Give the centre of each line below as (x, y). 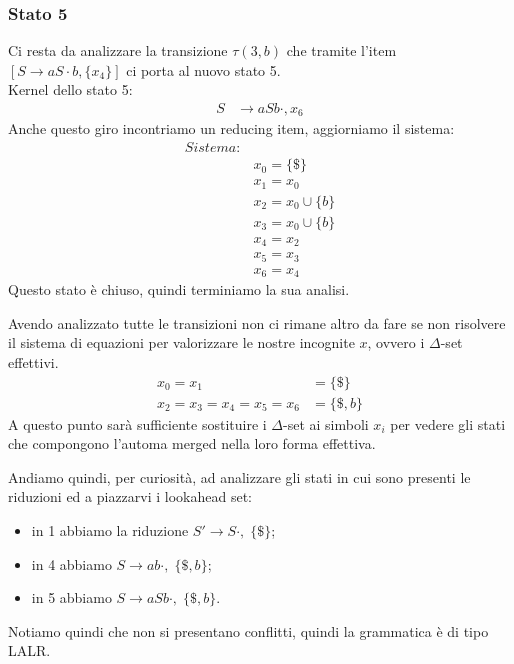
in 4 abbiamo (71, 563)
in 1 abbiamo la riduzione (110, 529)
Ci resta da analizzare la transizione (118, 50)
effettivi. (33, 361)
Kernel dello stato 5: (70, 89)
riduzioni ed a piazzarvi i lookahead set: (130, 496)
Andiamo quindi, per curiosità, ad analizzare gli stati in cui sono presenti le (239, 476)
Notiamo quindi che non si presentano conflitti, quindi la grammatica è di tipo (248, 630)
